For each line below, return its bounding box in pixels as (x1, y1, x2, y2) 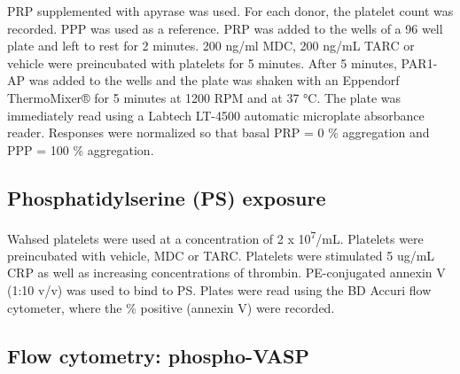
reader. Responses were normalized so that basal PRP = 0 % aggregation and (7, 123, 430, 142)
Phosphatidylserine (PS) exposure (7, 183, 326, 211)
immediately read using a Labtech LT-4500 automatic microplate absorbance (7, 105, 425, 124)
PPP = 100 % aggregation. (7, 140, 154, 159)
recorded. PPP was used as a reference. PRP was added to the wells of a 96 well (7, 19, 443, 37)
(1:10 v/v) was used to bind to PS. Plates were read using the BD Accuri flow (7, 280, 432, 299)
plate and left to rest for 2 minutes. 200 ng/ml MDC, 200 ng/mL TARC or (7, 36, 415, 55)
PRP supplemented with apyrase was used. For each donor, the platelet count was (7, 2, 454, 19)
